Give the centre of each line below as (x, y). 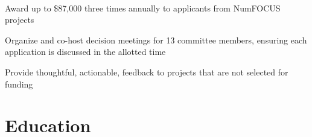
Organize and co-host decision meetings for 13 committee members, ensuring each (156, 40)
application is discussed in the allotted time (85, 52)
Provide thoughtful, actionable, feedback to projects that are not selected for (147, 72)
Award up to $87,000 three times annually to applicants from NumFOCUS (143, 8)
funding (19, 84)
